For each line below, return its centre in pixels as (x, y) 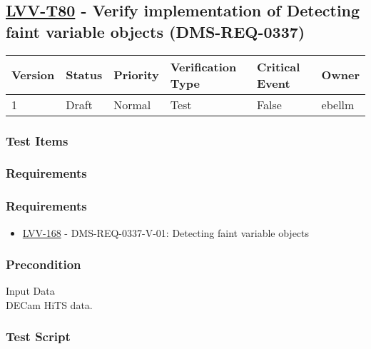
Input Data (30, 291)
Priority (136, 75)
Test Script (38, 337)
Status (84, 75)
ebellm (338, 104)
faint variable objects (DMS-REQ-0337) (156, 31)
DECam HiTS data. (49, 304)
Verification (203, 66)
